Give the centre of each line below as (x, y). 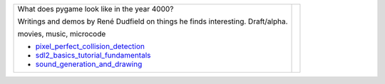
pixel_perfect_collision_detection (90, 46)
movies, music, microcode (62, 34)
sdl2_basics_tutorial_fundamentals (93, 55)
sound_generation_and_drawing (89, 64)
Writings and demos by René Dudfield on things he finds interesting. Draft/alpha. (153, 21)
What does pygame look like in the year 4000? (96, 9)
